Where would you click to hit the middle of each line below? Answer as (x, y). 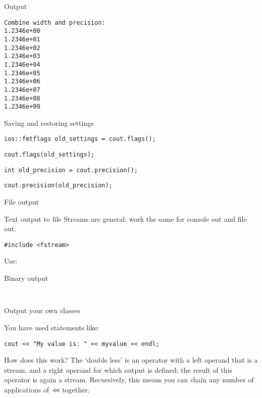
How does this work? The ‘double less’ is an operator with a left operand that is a (131, 360)
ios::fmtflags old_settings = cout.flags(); (80, 139)
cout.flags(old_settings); (49, 155)
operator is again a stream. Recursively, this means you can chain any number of (129, 380)
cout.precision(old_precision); (58, 186)
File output (22, 202)
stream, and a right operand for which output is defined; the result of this (118, 369)
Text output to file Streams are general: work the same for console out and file (125, 218)
